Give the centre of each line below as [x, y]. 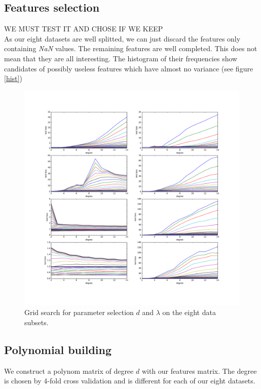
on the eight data [189, 312]
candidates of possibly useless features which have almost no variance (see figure [129, 68]
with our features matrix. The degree [199, 371]
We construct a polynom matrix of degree [69, 371]
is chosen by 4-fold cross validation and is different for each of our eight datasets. [130, 381]
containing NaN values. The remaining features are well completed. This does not [131, 48]
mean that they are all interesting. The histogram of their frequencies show [121, 58]
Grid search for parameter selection [79, 312]
